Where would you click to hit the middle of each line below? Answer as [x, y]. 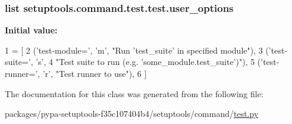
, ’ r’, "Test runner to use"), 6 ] [92, 73]
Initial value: [31, 30]
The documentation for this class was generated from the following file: [134, 93]
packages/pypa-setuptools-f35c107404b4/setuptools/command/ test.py [132, 114]
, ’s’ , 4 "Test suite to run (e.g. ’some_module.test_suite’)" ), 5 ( [146, 62]
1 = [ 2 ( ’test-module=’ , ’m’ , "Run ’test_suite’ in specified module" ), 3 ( [137, 50]
